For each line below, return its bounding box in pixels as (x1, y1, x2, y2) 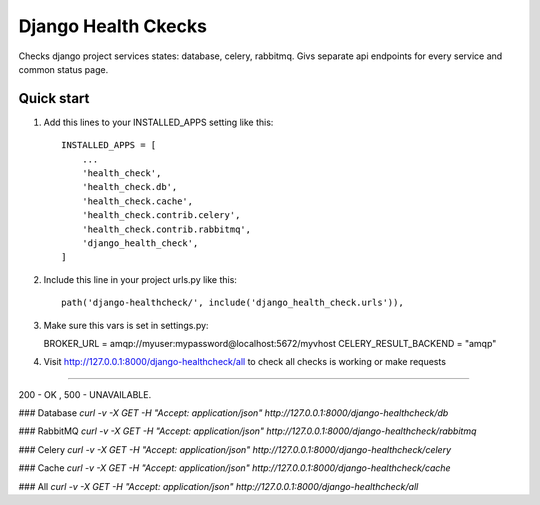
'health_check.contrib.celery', (81, 210, 241, 221)
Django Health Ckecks (18, 15, 207, 37)
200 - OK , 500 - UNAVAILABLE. (18, 388, 152, 400)
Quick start (18, 90, 90, 107)
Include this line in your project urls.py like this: (43, 273, 237, 285)
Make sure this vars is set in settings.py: (43, 319, 209, 331)
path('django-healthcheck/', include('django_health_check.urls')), (61, 297, 404, 309)
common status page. (18, 63, 109, 75)
